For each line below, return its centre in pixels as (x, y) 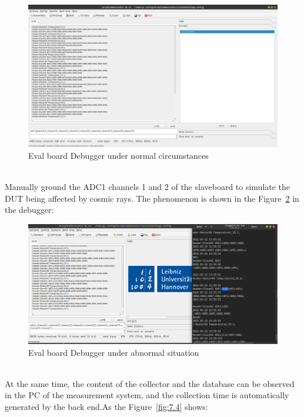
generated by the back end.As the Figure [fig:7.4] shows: (106, 406)
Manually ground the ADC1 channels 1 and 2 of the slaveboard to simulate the (148, 186)
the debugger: (29, 210)
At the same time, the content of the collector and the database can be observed (150, 383)
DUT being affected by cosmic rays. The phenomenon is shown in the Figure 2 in (152, 198)
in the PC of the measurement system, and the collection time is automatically (147, 395)
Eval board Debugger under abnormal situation (114, 352)
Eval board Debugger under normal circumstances (118, 155)
